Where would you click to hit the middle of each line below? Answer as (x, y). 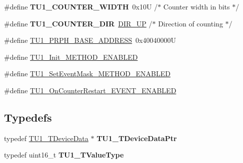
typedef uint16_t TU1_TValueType (64, 155)
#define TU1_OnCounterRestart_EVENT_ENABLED (90, 90)
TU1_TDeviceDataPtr (137, 138)
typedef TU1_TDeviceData (46, 138)
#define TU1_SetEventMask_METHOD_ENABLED (87, 74)
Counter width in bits (196, 6)
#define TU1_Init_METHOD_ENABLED (71, 57)
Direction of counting (190, 23)
